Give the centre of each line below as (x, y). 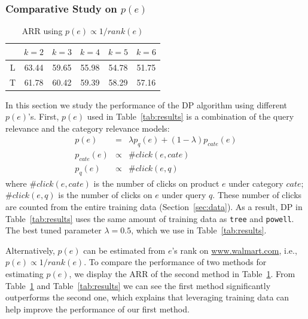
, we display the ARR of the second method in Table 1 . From (182, 274)
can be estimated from (124, 250)
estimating (25, 274)
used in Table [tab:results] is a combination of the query (190, 116)
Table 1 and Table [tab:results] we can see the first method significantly (138, 285)
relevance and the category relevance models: (88, 128)
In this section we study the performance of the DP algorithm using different (147, 104)
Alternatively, (30, 250)
